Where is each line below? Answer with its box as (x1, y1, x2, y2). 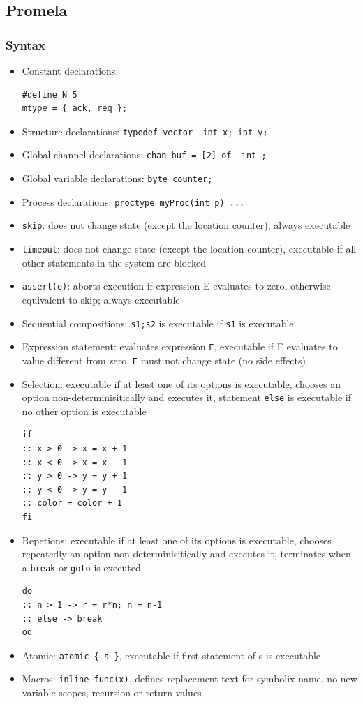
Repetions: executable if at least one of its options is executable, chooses (22, 532, 332, 547)
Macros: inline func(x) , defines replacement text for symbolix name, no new (22, 671, 357, 686)
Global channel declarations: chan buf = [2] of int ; (22, 147, 267, 162)
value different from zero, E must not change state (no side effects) (22, 352, 306, 367)
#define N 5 (22, 89, 77, 100)
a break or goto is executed (22, 560, 141, 574)
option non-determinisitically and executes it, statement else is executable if (22, 390, 351, 405)
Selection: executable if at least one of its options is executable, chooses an (22, 376, 341, 391)
